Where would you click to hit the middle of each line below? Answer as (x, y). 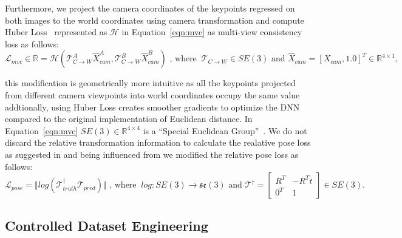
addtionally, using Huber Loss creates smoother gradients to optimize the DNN (152, 107)
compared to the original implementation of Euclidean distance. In (129, 119)
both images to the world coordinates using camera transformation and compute (155, 20)
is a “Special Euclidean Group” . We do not (225, 130)
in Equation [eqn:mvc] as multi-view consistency (212, 32)
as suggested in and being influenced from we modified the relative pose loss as (152, 154)
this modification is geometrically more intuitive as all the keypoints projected (150, 83)
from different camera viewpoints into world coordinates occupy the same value (152, 94)
